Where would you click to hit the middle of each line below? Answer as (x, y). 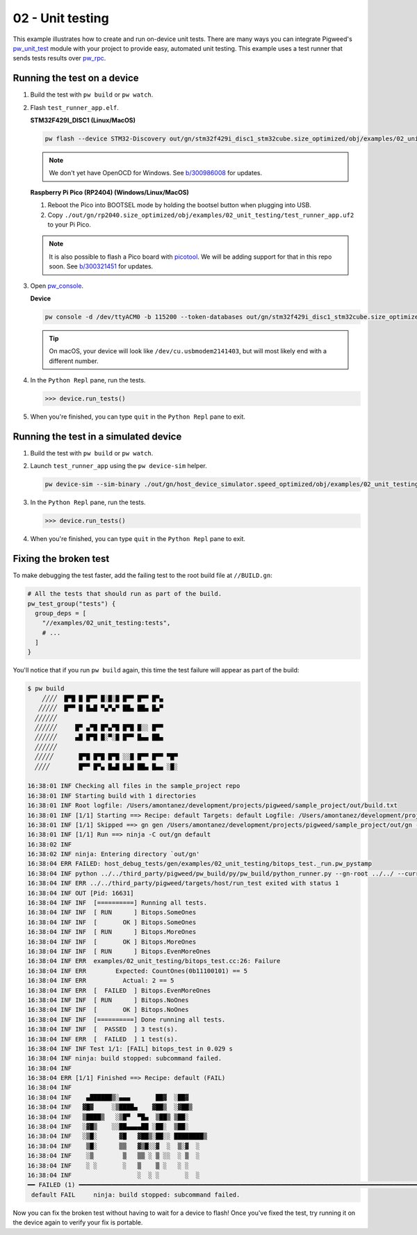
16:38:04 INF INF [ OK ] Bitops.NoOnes (108, 1010)
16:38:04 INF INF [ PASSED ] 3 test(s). (103, 1030)
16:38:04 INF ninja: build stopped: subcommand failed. (125, 1058)
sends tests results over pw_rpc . (59, 58)
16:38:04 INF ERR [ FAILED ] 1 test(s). (103, 1039)
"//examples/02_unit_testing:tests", (106, 623)
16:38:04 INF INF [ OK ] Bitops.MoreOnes (112, 942)
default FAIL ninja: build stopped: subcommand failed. (136, 1195)
